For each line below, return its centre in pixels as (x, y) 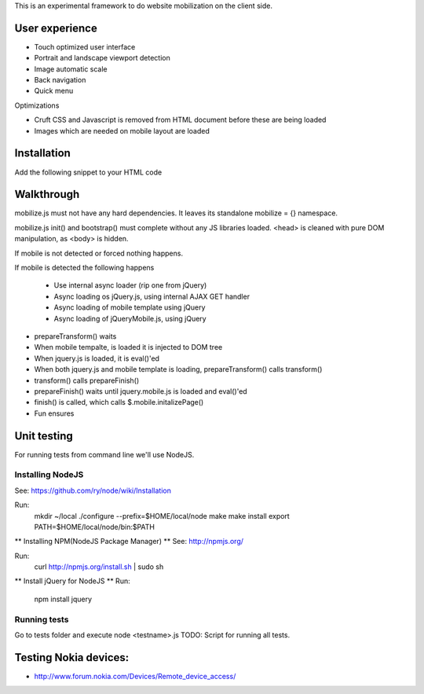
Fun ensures (54, 413)
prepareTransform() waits (75, 336)
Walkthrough (47, 195)
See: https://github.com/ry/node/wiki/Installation (93, 490)
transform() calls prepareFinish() (87, 380)
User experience (56, 28)
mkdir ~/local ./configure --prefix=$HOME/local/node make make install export (162, 516)
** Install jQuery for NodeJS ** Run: (72, 581)
